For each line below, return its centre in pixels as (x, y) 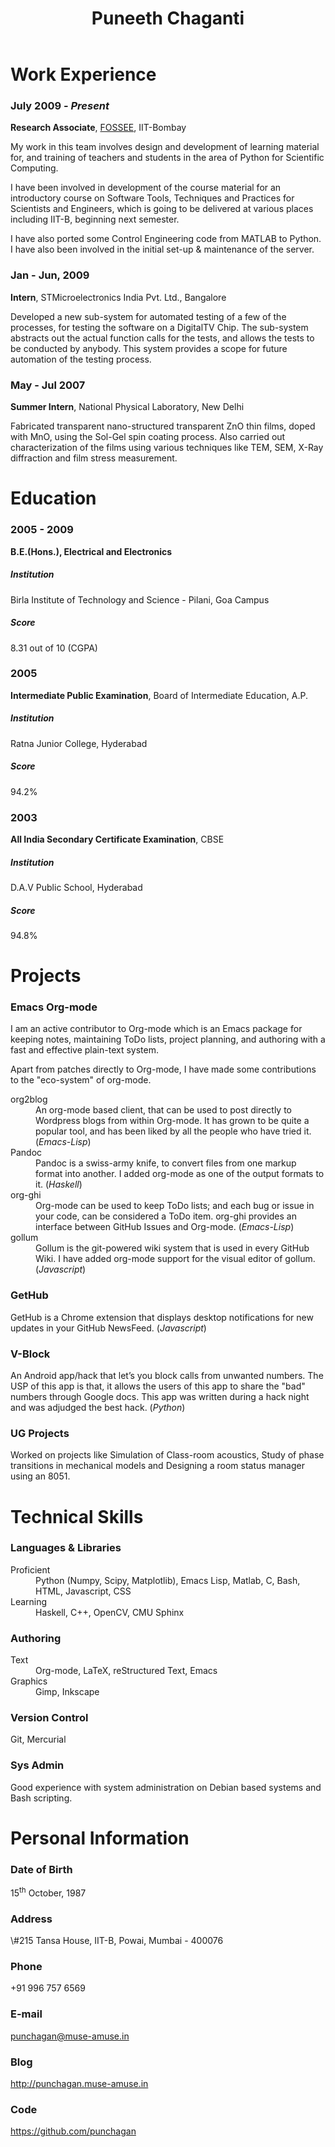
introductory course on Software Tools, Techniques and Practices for (152, 198)
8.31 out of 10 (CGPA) (54, 648)
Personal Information (100, 1838)
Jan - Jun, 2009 (50, 275)
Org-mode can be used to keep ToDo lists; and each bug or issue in (175, 1206)
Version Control (49, 1718)
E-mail (26, 2014)
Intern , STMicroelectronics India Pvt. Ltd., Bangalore (118, 297)
